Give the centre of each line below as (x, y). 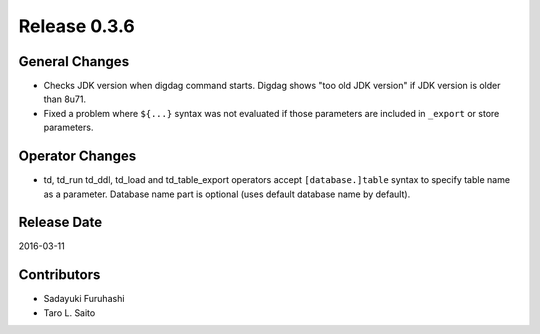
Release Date (60, 222)
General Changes (74, 61)
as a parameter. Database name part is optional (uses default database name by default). (227, 194)
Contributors (59, 275)
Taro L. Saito (69, 312)
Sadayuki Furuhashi (84, 299)
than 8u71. (65, 99)
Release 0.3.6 (76, 26)
